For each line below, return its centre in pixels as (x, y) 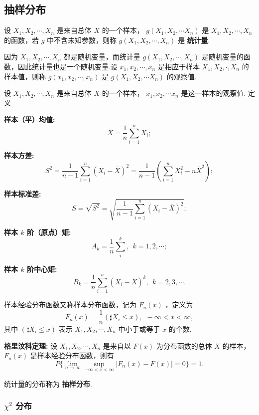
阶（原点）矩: (49, 232)
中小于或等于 (139, 328)
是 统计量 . (194, 40)
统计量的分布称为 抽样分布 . (48, 383)
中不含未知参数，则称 (82, 40)
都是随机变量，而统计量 (102, 57)
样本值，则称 (25, 76)
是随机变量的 (222, 57)
